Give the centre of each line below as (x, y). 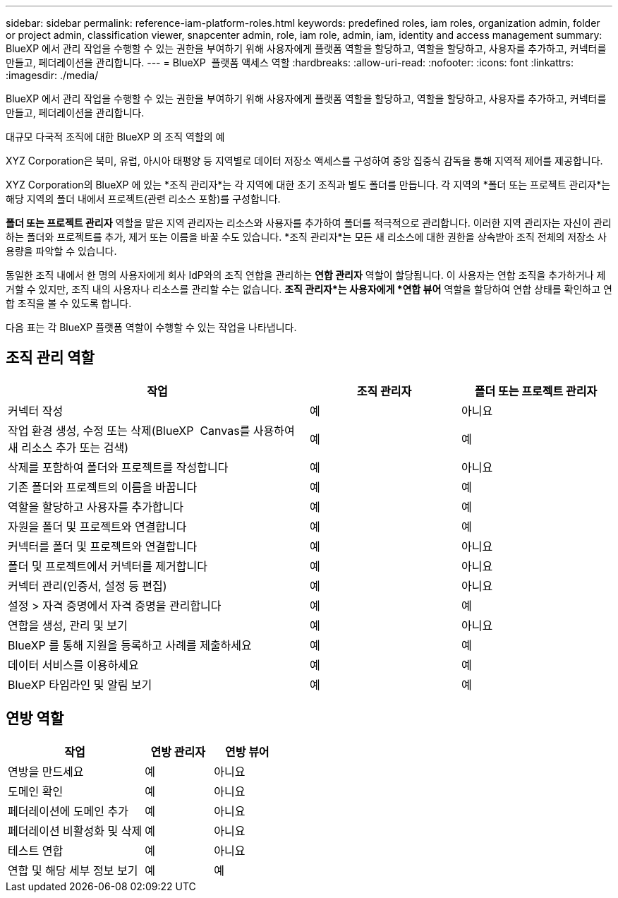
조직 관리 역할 (50, 358)
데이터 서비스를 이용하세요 (73, 665)
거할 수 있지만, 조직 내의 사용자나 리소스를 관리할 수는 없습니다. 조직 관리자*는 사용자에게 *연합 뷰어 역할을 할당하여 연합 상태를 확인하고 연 (309, 289)
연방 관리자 (178, 752)
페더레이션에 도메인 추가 (68, 811)
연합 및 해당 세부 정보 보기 (73, 870)
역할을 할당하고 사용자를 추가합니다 (96, 507)
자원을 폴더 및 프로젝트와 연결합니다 (97, 526)
